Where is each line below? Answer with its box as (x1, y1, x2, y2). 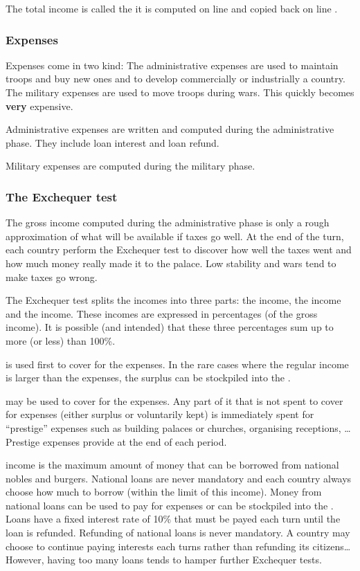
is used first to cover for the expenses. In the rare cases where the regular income (6, 356, 349, 371)
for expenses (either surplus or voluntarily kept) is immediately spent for (6, 407, 314, 422)
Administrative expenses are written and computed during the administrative (6, 122, 334, 136)
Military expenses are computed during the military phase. (6, 158, 255, 173)
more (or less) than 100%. (6, 333, 116, 347)
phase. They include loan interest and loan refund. (6, 135, 219, 149)
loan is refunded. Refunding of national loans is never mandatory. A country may (6, 525, 350, 540)
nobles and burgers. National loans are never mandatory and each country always (6, 471, 352, 485)
